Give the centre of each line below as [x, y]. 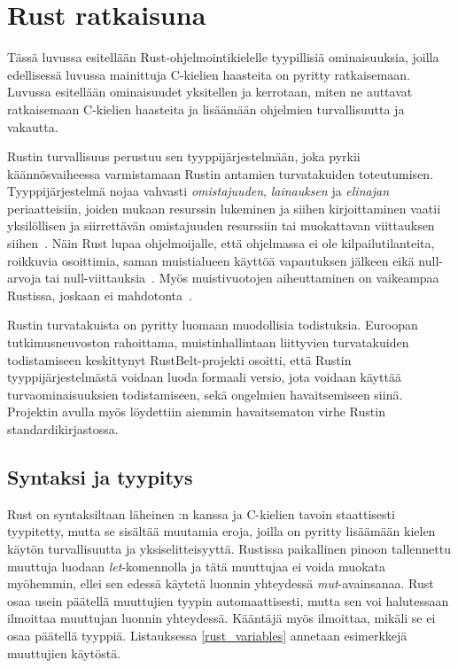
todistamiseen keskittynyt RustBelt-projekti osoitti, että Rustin [179, 359]
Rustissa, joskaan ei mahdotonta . [100, 295]
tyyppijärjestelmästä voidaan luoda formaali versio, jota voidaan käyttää [204, 377]
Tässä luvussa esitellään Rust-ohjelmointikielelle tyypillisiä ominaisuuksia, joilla [223, 57]
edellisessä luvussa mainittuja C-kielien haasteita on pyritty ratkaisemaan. [209, 74]
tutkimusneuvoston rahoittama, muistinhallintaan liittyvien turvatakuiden [208, 342]
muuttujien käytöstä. [64, 652]
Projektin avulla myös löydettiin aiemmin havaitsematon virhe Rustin [196, 412]
